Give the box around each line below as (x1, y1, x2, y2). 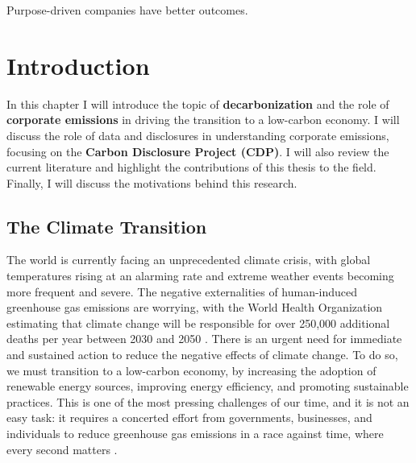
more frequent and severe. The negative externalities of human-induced (6, 283, 358, 300)
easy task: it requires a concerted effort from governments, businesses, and (6, 409, 372, 426)
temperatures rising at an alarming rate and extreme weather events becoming (6, 267, 394, 284)
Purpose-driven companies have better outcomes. (6, 2, 248, 18)
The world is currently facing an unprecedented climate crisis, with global (6, 251, 371, 268)
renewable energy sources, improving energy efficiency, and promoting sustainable (6, 378, 409, 395)
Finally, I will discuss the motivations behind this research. (6, 174, 297, 191)
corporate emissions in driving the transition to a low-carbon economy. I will (6, 111, 400, 128)
